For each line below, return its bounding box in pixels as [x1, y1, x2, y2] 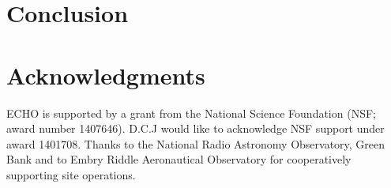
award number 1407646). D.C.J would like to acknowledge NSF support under [6, 120, 385, 137]
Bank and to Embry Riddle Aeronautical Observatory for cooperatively [6, 151, 352, 167]
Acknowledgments [6, 58, 205, 91]
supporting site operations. [6, 166, 136, 182]
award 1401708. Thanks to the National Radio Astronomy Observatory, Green [6, 135, 385, 152]
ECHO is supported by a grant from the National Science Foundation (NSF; [6, 104, 376, 121]
